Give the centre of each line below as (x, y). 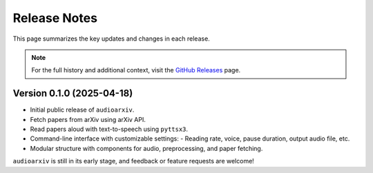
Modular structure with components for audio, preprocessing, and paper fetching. (146, 148)
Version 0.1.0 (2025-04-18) (73, 93)
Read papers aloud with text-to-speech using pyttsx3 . (109, 129)
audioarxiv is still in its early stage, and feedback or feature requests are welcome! (134, 161)
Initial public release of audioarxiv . (82, 110)
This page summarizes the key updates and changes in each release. (111, 39)
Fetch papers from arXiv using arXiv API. (88, 119)
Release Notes (55, 18)
